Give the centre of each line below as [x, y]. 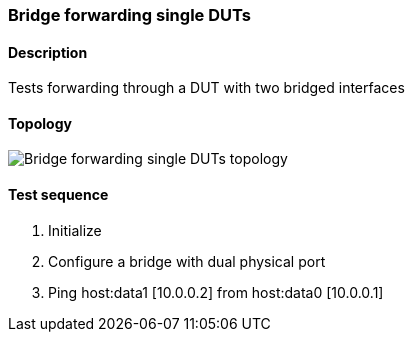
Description [48, 52]
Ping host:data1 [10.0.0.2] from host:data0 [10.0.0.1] [216, 292]
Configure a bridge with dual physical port [187, 261]
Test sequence [58, 195]
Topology [40, 123]
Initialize [75, 230]
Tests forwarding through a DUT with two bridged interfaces [206, 88]
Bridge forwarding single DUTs [129, 15]
